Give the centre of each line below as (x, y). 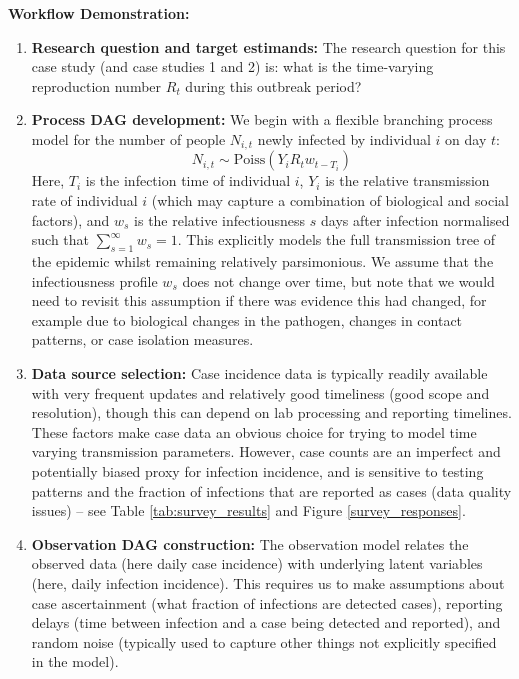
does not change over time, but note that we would (338, 280)
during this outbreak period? (273, 85)
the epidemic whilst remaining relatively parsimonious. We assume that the (262, 261)
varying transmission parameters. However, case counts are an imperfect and (266, 451)
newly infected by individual (344, 138)
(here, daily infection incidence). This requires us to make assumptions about (268, 582)
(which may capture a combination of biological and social (330, 200)
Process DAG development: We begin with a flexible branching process (262, 119)
